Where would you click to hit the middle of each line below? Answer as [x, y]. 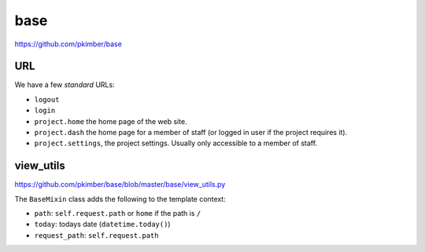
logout [47, 99]
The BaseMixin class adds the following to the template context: [120, 199]
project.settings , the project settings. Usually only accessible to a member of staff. [176, 143]
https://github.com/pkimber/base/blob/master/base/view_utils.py [120, 184]
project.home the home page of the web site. [111, 121]
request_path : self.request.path [96, 235]
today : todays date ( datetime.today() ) [102, 225]
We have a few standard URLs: [65, 85]
